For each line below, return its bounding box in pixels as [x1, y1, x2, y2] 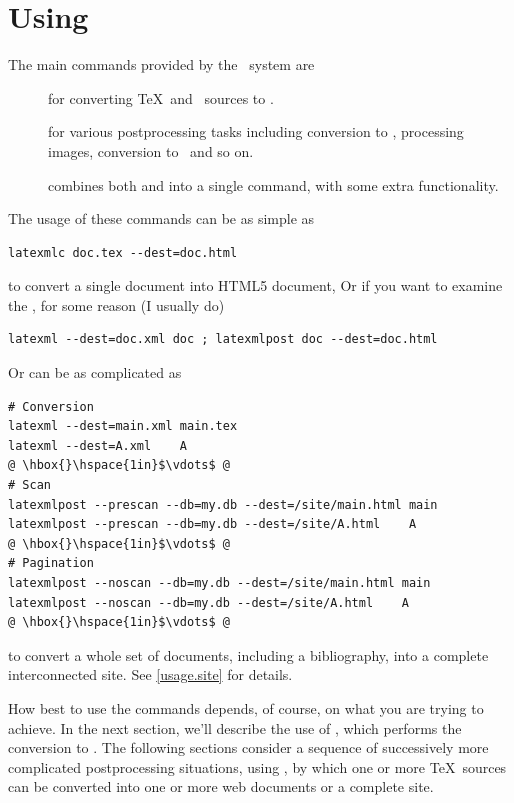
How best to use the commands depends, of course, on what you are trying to [8, 697, 484, 718]
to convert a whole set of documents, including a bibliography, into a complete [8, 644, 489, 665]
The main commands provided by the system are [8, 54, 315, 75]
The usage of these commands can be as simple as [8, 208, 315, 229]
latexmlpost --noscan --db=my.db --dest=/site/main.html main [8, 576, 431, 590]
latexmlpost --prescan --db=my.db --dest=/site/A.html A [8, 517, 417, 532]
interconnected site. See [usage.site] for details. [8, 664, 293, 685]
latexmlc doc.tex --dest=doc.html [8, 245, 238, 260]
